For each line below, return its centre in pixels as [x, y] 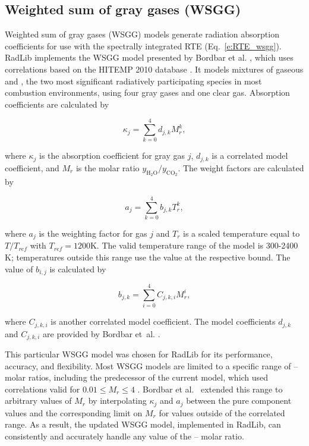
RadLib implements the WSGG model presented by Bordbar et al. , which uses [149, 57]
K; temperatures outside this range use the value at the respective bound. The [148, 257]
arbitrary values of [38, 401]
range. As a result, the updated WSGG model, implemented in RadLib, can [143, 424]
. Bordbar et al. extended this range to [210, 389]
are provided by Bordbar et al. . [102, 333]
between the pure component [239, 401]
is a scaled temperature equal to [242, 233]
